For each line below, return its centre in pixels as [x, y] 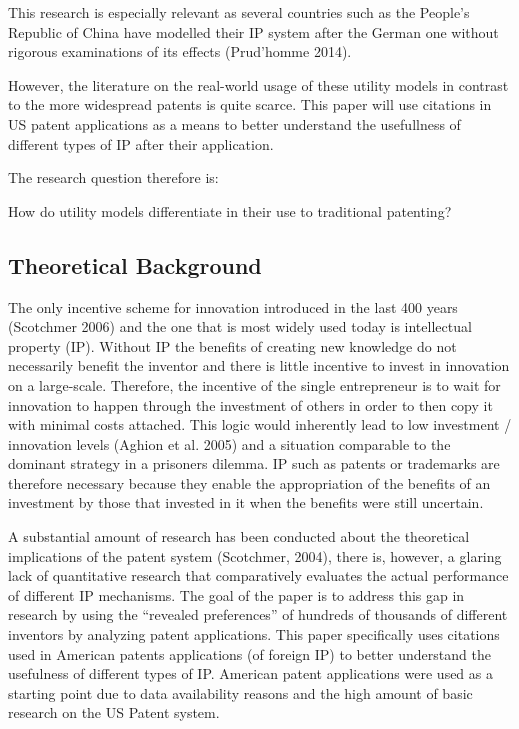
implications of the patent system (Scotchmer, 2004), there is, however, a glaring [255, 555]
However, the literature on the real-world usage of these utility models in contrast [258, 84]
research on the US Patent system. [114, 712]
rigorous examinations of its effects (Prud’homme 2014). [180, 51]
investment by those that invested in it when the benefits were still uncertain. [246, 502]
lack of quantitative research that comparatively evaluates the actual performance [258, 575]
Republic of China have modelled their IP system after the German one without [253, 31]
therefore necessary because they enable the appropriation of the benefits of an [249, 482]
